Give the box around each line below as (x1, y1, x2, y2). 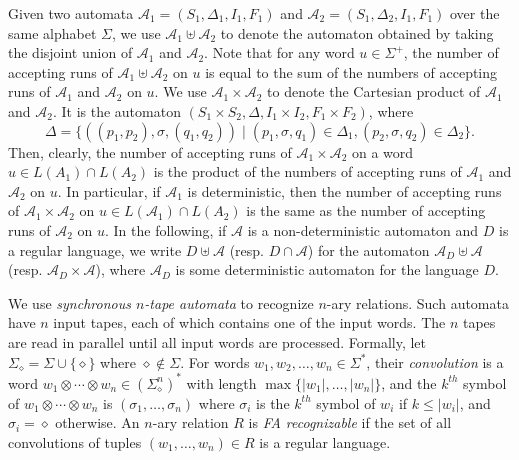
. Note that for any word (204, 42, 355, 63)
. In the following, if (105, 219, 227, 240)
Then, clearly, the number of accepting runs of (8, 141, 292, 162)
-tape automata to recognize (144, 292, 314, 313)
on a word (351, 141, 414, 162)
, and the (381, 372, 437, 393)
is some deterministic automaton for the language (175, 259, 479, 280)
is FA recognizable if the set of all (248, 412, 452, 433)
